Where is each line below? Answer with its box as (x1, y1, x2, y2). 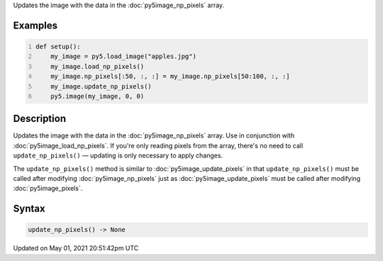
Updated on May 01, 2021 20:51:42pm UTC (13, 244, 139, 252)
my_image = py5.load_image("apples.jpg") (50, 52, 196, 60)
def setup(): (35, 43, 81, 50)
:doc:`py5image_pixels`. (13, 184, 83, 193)
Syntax (13, 203, 45, 215)
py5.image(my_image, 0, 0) (50, 92, 145, 100)
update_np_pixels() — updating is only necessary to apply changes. (13, 151, 223, 160)
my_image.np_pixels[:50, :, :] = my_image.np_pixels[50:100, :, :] (50, 72, 290, 81)
